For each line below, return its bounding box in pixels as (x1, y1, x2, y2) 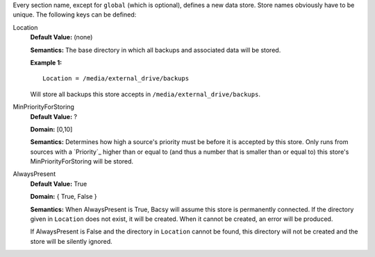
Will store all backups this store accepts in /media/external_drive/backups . (30, 90, 260, 98)
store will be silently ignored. (30, 237, 112, 245)
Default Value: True (30, 179, 87, 188)
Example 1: (30, 58, 62, 67)
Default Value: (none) (30, 33, 93, 42)
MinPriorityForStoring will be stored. (30, 157, 134, 166)
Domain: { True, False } (30, 193, 97, 201)
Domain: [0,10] (30, 125, 73, 133)
